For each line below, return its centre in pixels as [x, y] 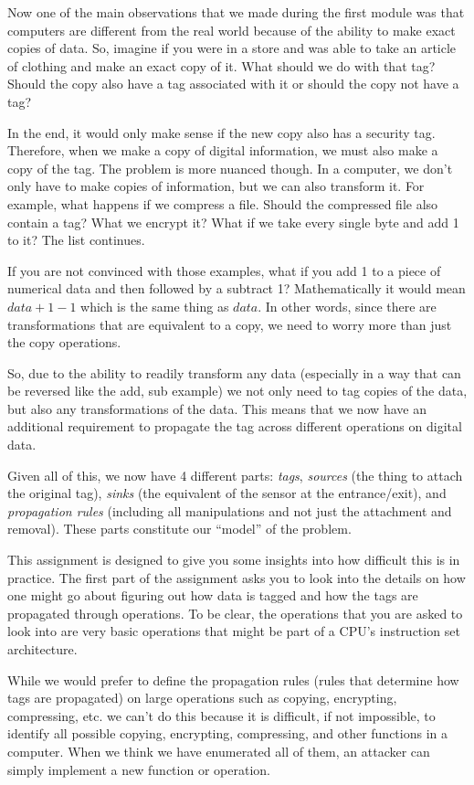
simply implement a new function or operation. [139, 769]
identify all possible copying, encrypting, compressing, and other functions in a [228, 733]
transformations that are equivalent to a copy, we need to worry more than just [230, 324]
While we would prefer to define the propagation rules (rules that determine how [233, 679]
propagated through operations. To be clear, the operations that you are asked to [235, 613]
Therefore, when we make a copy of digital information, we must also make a [223, 150]
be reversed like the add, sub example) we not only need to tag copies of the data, [237, 391]
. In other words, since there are [347, 306]
